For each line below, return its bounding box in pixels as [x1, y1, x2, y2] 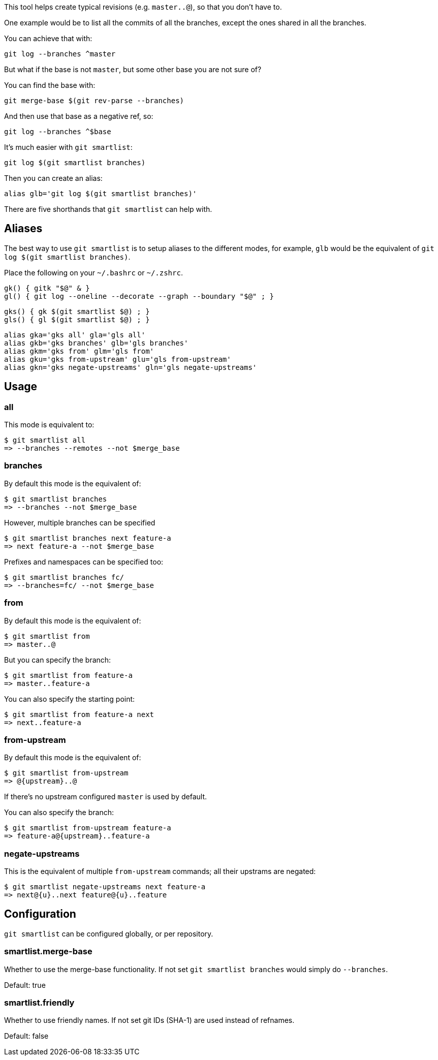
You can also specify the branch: [4, 808, 114, 817]
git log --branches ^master [4, 50, 116, 58]
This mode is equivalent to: [4, 420, 95, 429]
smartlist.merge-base [4, 946, 92, 957]
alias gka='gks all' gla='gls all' [4, 330, 146, 339]
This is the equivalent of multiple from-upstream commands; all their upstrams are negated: [4, 867, 316, 876]
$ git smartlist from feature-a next [4, 710, 154, 719]
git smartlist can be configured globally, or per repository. [4, 929, 213, 938]
